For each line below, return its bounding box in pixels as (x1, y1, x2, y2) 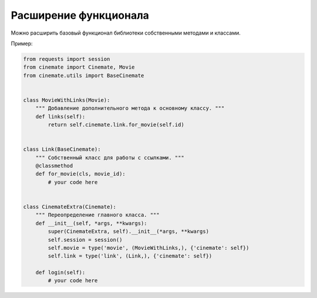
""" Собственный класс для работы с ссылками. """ (35, 154, 184, 161)
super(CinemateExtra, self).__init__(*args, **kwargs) (48, 228, 210, 235)
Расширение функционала (11, 9, 150, 22)
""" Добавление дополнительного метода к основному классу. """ (35, 105, 225, 111)
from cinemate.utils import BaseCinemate (23, 72, 144, 79)
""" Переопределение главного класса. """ (35, 212, 160, 218)
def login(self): (35, 269, 86, 276)
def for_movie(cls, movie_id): (35, 171, 126, 177)
